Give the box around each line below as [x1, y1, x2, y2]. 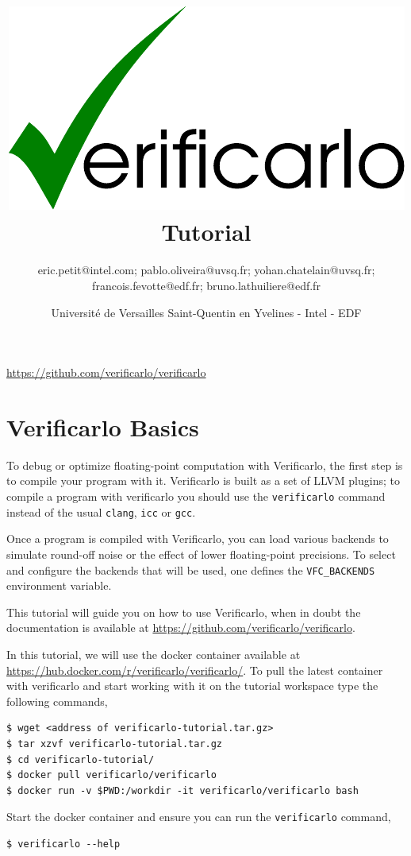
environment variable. [6, 577, 112, 594]
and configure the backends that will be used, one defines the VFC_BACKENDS [6, 561, 375, 578]
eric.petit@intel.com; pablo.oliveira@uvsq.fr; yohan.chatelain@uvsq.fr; [37, 261, 375, 278]
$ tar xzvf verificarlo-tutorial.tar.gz [6, 738, 223, 749]
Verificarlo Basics [6, 410, 199, 443]
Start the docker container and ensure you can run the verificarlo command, [6, 808, 391, 825]
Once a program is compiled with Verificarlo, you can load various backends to [6, 530, 389, 547]
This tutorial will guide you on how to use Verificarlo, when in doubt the [6, 603, 361, 620]
